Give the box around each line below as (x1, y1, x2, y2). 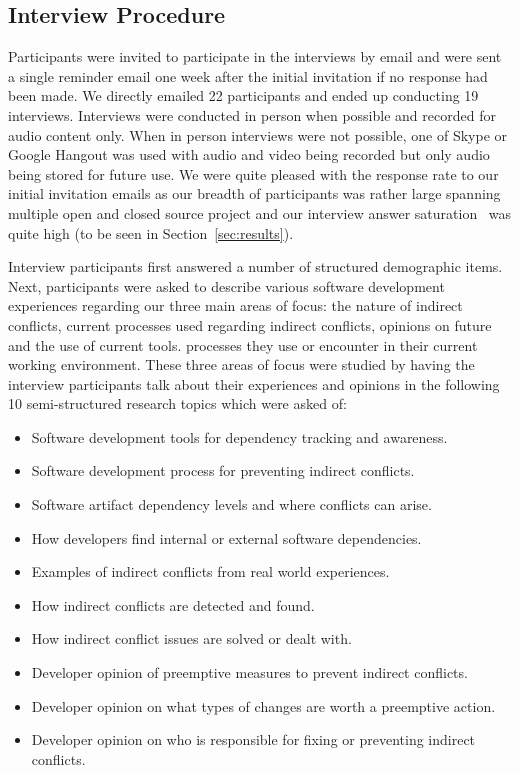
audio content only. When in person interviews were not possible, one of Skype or (8, 124, 508, 145)
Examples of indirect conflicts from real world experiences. (31, 561, 390, 582)
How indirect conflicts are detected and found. (31, 594, 315, 615)
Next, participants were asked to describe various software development (8, 275, 445, 296)
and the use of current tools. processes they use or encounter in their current (8, 334, 478, 355)
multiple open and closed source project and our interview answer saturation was (8, 202, 512, 223)
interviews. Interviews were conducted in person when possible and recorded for (8, 104, 496, 125)
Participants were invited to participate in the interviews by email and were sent (8, 46, 502, 67)
